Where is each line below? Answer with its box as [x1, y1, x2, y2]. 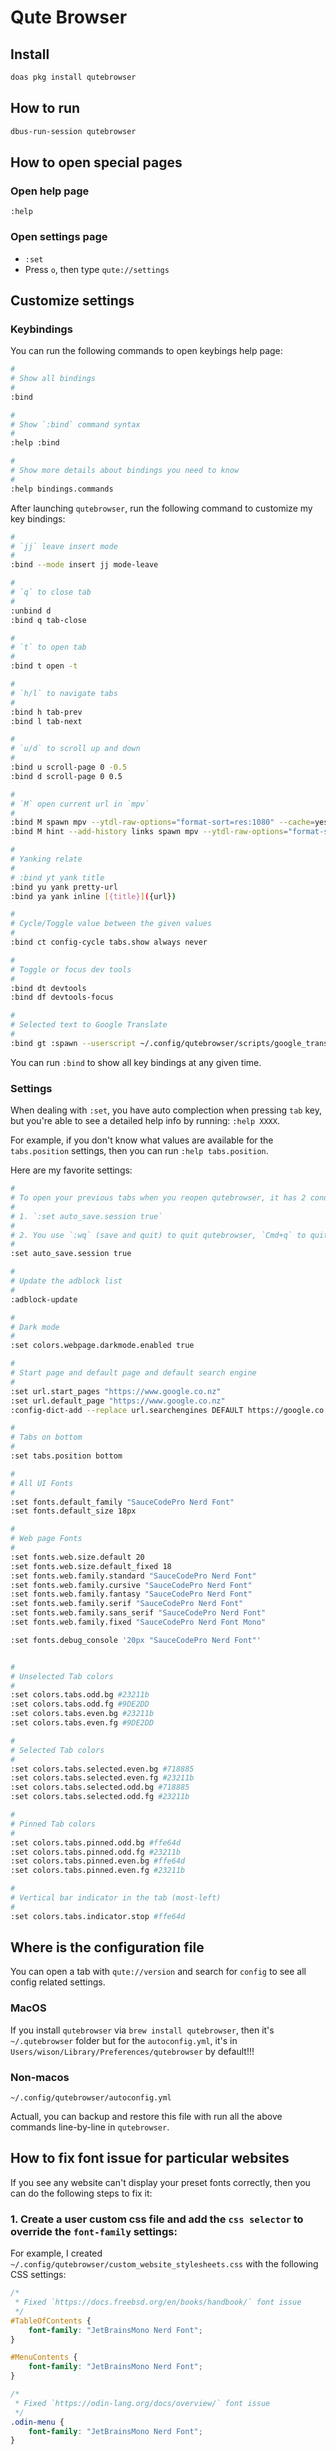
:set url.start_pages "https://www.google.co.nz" [10, 1386, 222, 1396]
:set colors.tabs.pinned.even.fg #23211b [10, 1866, 186, 1876]
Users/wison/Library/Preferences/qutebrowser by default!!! [10, 2045, 255, 2057]
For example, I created [10, 2247, 103, 2260]
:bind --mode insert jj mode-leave [10, 560, 159, 570]
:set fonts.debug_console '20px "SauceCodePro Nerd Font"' [10, 1635, 262, 1645]
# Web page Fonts [10, 1534, 83, 1544]
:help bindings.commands [10, 484, 114, 494]
